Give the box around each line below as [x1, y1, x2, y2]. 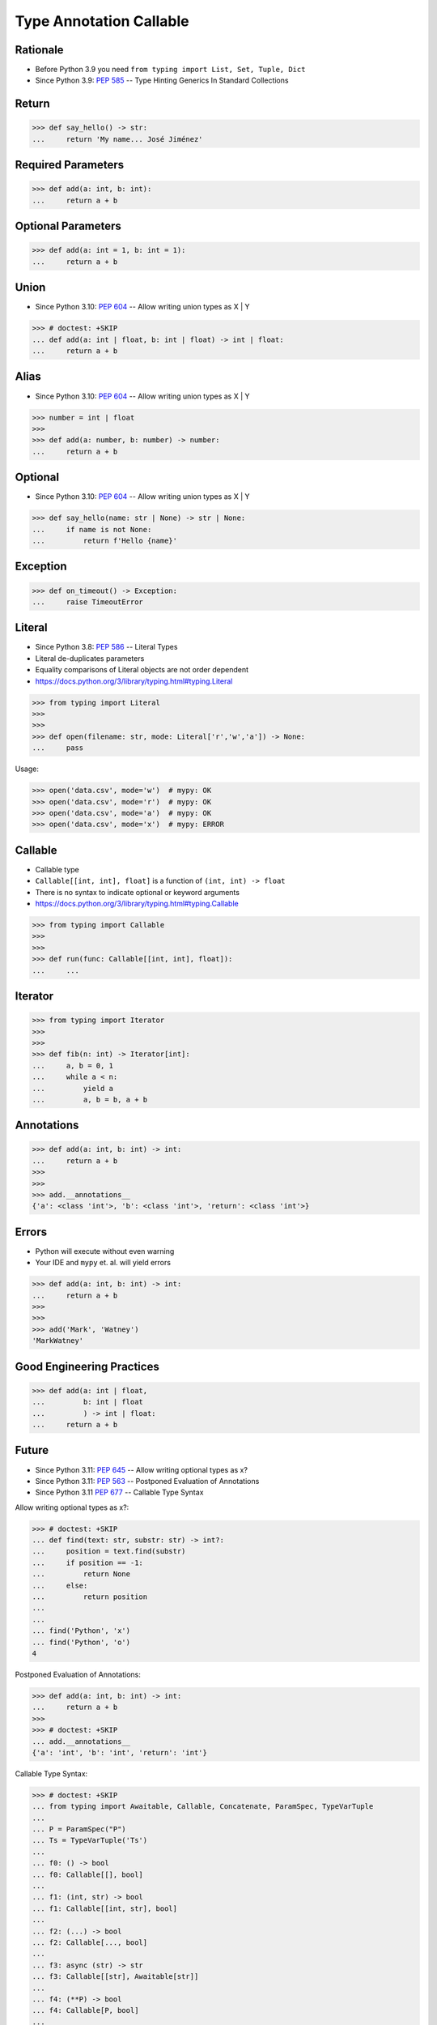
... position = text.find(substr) [32, 1547, 186, 1556]
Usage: [15, 764, 40, 774]
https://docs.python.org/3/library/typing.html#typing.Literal [35, 676, 233, 686]
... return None [32, 1570, 131, 1579]
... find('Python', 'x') [32, 1626, 131, 1635]
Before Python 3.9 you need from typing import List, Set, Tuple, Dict [35, 65, 306, 75]
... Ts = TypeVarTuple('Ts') [32, 1835, 148, 1845]
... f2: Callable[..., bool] [32, 1938, 148, 1947]
